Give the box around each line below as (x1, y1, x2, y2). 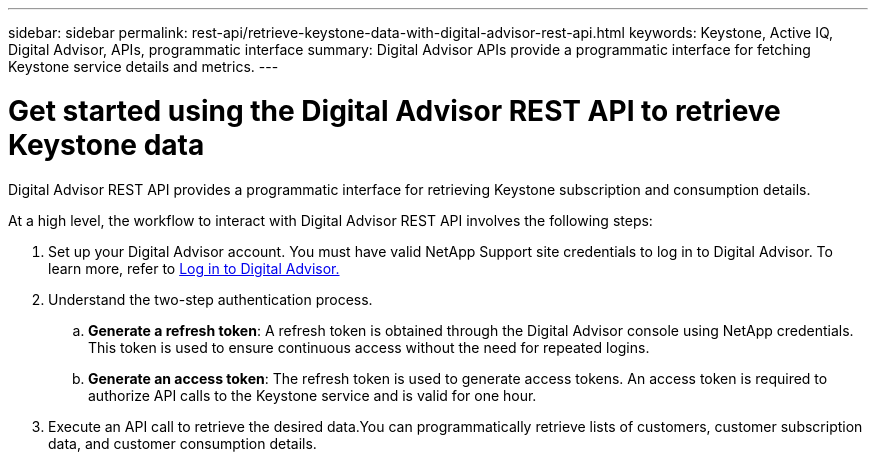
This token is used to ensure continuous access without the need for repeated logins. (88, 338, 650, 356)
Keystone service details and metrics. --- (8, 58, 279, 75)
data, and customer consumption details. (48, 434, 317, 452)
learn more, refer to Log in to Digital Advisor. (48, 259, 340, 277)
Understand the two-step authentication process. (48, 290, 373, 308)
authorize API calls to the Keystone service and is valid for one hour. (88, 386, 537, 404)
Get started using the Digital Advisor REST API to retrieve (8, 93, 781, 128)
